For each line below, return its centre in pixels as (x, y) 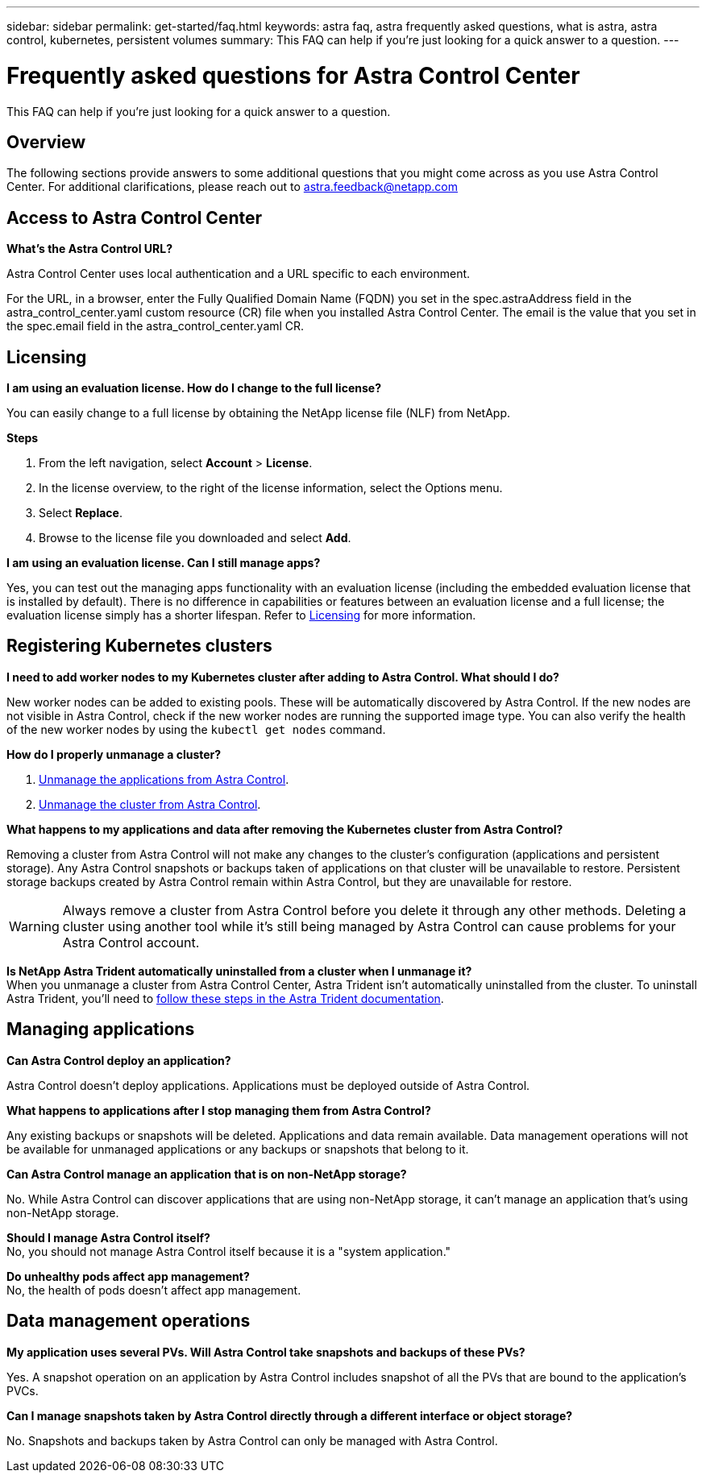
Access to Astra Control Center (134, 217)
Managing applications (101, 1029)
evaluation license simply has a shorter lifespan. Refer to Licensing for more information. (241, 615)
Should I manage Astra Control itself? (108, 1237)
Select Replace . (81, 513)
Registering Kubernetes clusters (139, 646)
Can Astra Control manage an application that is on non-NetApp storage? (207, 1174)
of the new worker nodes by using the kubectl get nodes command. (196, 729)
